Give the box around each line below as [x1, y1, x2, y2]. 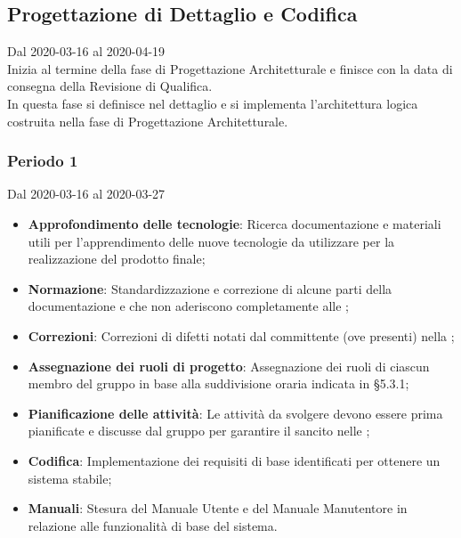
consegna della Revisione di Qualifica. [7, 77, 213, 95]
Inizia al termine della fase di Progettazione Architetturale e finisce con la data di [7, 59, 453, 77]
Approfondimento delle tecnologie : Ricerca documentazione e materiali [28, 214, 441, 232]
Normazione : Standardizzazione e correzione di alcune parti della [28, 279, 392, 298]
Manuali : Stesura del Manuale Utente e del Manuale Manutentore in [28, 499, 408, 518]
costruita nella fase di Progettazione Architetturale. [7, 111, 288, 130]
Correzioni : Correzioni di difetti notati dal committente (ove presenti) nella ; [28, 326, 455, 345]
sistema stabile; [28, 469, 112, 487]
